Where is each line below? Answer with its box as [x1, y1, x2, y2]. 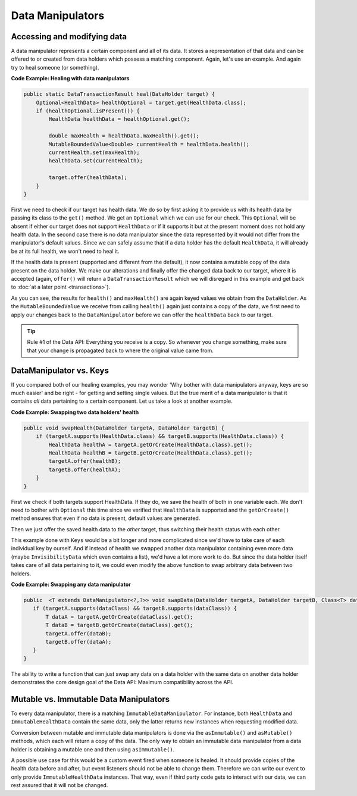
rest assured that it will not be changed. [11, 782, 108, 789]
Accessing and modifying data [11, 32, 127, 42]
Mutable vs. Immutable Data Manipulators [11, 694, 170, 704]
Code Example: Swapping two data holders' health [11, 408, 139, 416]
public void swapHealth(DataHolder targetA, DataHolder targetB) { [23, 424, 225, 431]
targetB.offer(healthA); [48, 466, 121, 473]
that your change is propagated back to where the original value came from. [27, 347, 214, 354]
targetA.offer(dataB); [45, 630, 112, 637]
